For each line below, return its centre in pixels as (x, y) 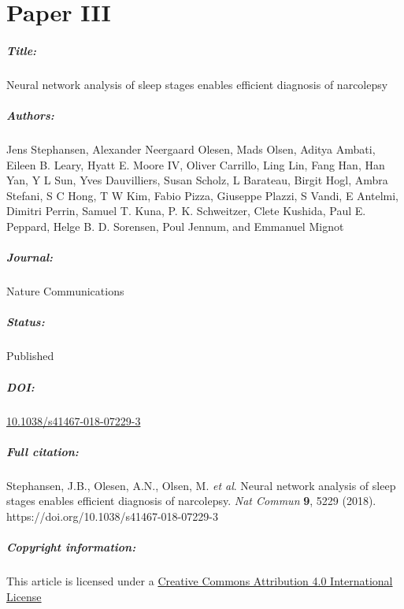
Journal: (30, 257)
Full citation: (43, 451)
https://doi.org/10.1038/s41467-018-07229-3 (112, 516)
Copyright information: (71, 547)
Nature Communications (65, 291)
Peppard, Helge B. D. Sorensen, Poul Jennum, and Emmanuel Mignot (175, 227)
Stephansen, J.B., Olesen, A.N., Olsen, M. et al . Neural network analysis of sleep (201, 485)
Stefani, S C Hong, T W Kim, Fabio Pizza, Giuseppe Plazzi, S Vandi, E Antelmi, (202, 195)
